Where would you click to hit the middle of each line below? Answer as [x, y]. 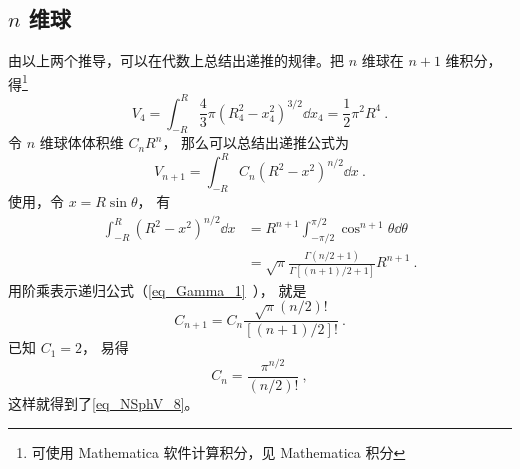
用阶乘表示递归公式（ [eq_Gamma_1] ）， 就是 [157, 289]
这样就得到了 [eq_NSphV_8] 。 [103, 402]
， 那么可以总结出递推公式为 [256, 142]
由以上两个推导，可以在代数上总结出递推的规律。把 [176, 60]
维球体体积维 [81, 142]
